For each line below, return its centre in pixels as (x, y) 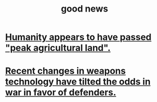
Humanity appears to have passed (78, 37)
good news (85, 9)
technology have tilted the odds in (78, 82)
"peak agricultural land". (58, 48)
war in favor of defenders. (61, 93)
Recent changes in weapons (65, 71)
